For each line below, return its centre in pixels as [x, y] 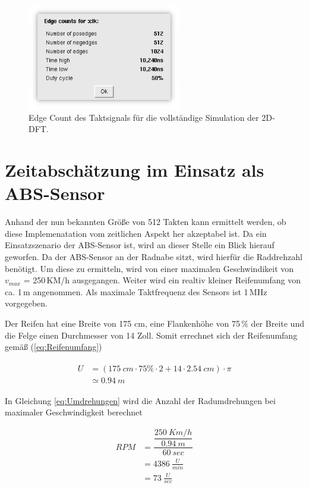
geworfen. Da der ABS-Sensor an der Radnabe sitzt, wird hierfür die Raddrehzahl [154, 256]
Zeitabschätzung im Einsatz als [135, 170]
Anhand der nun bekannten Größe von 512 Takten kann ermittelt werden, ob [146, 222]
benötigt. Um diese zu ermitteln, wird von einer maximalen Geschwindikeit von [149, 268]
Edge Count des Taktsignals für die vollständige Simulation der [144, 117]
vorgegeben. [26, 303]
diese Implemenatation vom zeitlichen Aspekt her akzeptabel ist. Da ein [136, 233]
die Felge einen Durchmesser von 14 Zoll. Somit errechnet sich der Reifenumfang [151, 335]
